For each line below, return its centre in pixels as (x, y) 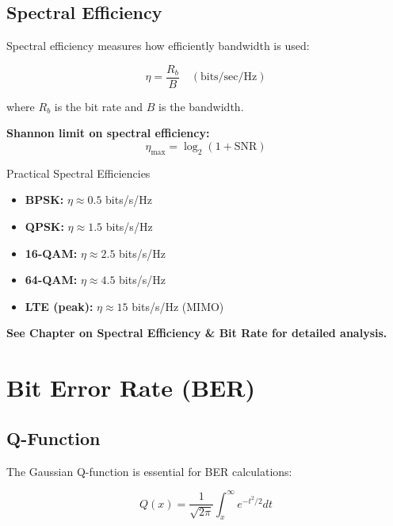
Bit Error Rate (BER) (131, 388)
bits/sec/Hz (229, 77)
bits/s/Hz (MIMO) (178, 306)
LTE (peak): (59, 306)
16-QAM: (51, 253)
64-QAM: (51, 280)
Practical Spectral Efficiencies (78, 173)
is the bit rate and (99, 106)
